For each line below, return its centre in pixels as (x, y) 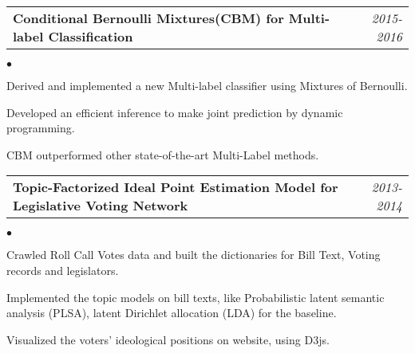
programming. (41, 128)
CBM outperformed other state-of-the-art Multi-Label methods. (163, 154)
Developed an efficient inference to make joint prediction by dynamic (175, 112)
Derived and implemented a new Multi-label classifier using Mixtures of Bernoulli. (207, 85)
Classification (91, 36)
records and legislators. (63, 270)
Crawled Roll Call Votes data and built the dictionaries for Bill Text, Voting (194, 255)
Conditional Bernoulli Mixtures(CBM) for (148, 18)
